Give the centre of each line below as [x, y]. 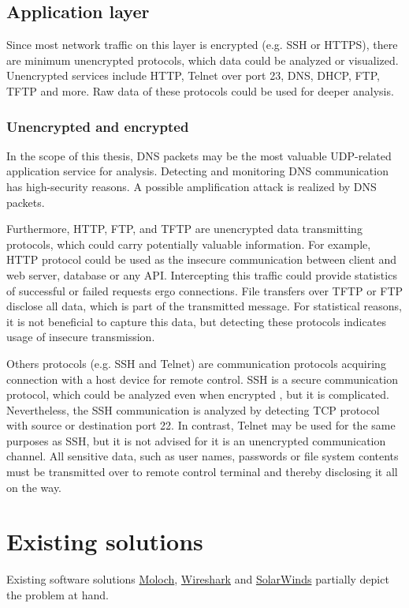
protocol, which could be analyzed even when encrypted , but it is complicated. [198, 394]
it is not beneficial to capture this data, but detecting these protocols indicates [196, 321]
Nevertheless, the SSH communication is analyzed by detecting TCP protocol [193, 409]
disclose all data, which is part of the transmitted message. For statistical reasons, [204, 306]
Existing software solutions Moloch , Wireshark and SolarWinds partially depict [198, 579]
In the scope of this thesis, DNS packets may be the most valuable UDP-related [199, 155]
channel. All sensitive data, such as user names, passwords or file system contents [203, 456]
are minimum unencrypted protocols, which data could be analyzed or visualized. [203, 60]
